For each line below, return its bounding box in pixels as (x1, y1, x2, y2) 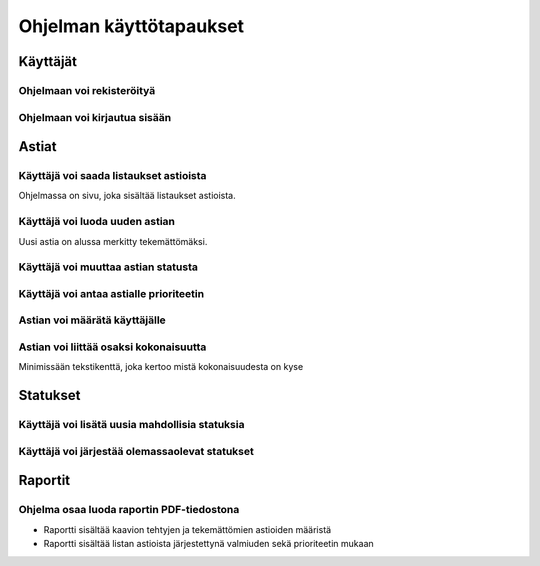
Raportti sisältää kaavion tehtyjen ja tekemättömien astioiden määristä (43, 523, 332, 535)
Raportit (18, 472, 71, 489)
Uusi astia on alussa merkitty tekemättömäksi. (18, 235, 208, 247)
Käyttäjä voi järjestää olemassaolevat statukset (18, 444, 254, 458)
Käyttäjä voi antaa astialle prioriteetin (18, 286, 205, 300)
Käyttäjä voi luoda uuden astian (18, 215, 175, 229)
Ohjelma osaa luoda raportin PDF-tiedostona (18, 503, 240, 517)
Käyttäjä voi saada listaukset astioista (18, 169, 207, 183)
